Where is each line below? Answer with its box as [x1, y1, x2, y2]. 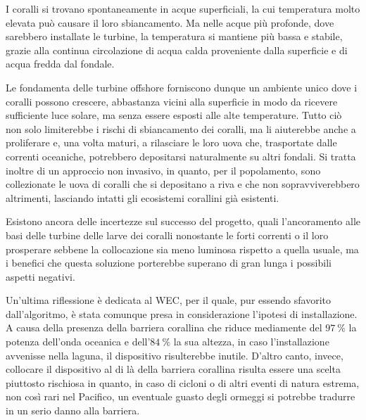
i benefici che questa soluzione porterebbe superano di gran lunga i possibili [6, 255, 332, 270]
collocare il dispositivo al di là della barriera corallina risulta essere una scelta [6, 362, 341, 376]
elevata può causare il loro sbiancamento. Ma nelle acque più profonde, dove [6, 15, 334, 30]
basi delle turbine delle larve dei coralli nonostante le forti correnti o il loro [6, 227, 329, 242]
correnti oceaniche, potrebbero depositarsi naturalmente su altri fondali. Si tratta [6, 148, 356, 163]
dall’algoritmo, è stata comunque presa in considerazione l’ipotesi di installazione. [6, 306, 358, 321]
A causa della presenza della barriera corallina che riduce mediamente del [6, 320, 322, 335]
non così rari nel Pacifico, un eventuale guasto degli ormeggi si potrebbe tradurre [6, 389, 355, 404]
